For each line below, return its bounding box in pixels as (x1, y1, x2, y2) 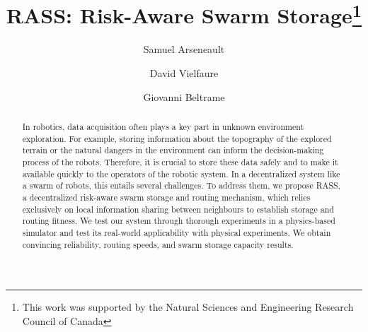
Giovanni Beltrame (143, 89, 225, 104)
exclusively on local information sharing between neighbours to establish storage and (22, 203, 334, 215)
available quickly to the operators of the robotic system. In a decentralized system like (22, 167, 340, 179)
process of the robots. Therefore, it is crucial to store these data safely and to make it (22, 156, 338, 167)
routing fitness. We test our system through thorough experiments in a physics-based (22, 215, 335, 227)
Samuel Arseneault (143, 42, 225, 57)
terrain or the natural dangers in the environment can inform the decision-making (22, 144, 324, 156)
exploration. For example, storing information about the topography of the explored (22, 132, 332, 144)
